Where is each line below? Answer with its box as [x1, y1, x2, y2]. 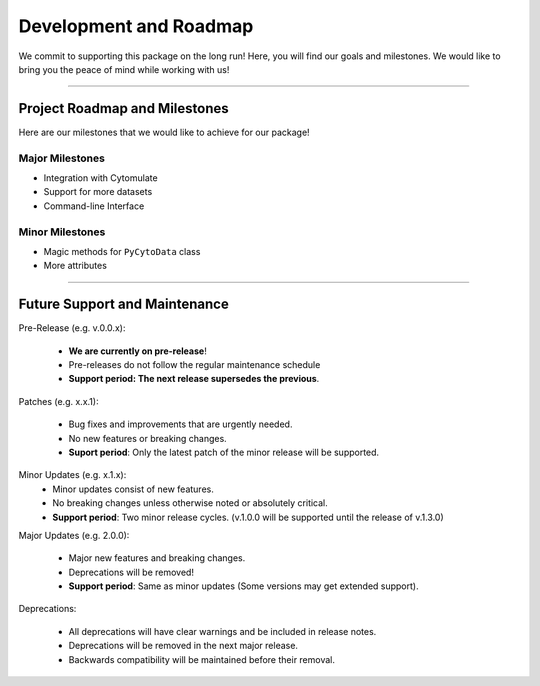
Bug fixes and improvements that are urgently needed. [68, 418, 293, 430]
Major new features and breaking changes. [68, 552, 246, 564]
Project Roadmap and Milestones [18, 100, 229, 117]
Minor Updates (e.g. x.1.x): [18, 469, 127, 481]
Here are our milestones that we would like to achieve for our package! [18, 126, 310, 138]
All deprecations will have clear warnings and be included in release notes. [68, 625, 377, 637]
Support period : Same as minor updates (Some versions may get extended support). [68, 580, 419, 592]
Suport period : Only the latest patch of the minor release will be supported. [68, 446, 380, 458]
